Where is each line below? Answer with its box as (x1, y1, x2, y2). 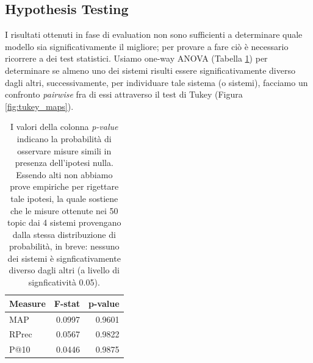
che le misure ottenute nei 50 (10, 204, 118, 217)
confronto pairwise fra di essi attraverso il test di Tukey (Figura (5, 88, 243, 101)
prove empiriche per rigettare (10, 180, 119, 193)
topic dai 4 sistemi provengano (7, 216, 121, 229)
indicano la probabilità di (16, 132, 112, 145)
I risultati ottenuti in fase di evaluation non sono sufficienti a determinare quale (5, 28, 303, 41)
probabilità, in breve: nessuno (9, 240, 120, 253)
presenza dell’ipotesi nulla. (15, 156, 113, 169)
